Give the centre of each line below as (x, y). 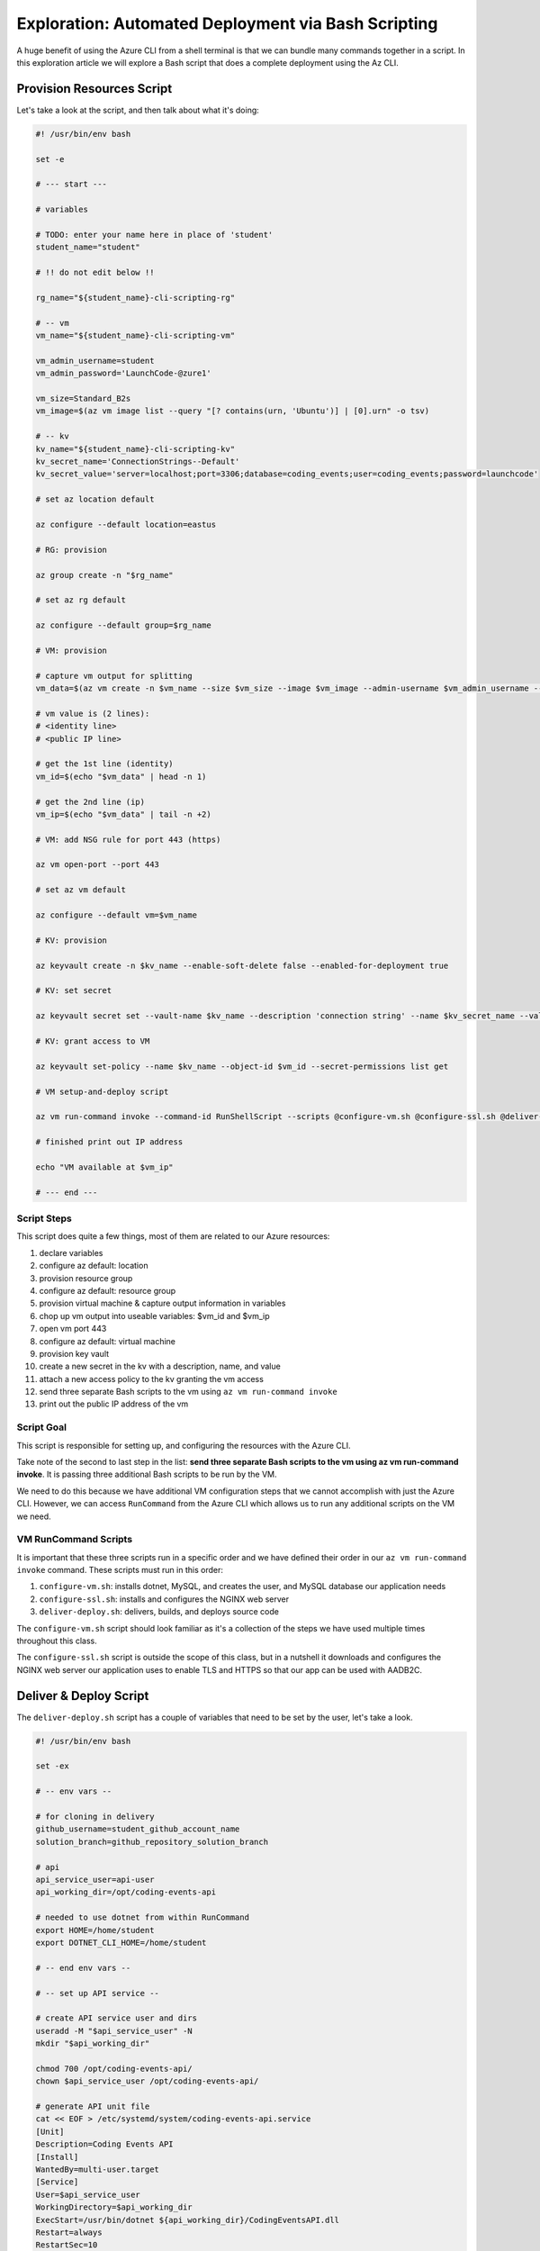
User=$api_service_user (88, 2194)
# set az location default (95, 499)
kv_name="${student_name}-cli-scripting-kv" (135, 449)
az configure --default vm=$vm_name (117, 915)
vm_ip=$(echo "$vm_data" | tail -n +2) (123, 814)
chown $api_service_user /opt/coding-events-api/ (147, 2081)
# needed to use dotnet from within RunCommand (142, 1917)
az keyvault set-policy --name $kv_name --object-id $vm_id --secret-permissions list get (242, 1066)
